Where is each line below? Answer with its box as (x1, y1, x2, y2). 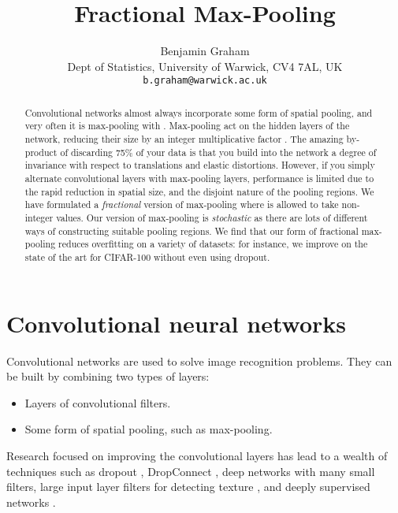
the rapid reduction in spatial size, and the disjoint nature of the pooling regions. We (24, 184, 374, 198)
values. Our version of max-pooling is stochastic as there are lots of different (56, 211, 368, 225)
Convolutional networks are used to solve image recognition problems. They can (6, 352, 392, 369)
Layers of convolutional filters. (24, 394, 171, 411)
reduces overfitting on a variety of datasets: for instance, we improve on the (58, 237, 368, 251)
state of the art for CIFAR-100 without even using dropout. (24, 250, 270, 263)
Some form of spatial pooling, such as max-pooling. (24, 421, 273, 437)
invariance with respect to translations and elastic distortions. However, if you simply (24, 158, 375, 172)
